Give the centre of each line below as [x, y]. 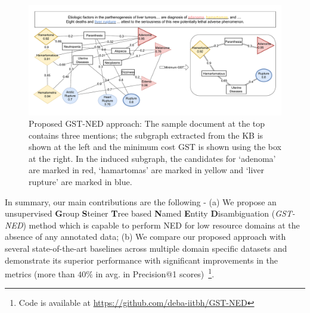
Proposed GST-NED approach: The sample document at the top [147, 123]
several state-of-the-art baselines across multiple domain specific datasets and [146, 248]
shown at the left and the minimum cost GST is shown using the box [155, 147]
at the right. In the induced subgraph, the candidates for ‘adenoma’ [152, 158]
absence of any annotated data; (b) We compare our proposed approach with [145, 237]
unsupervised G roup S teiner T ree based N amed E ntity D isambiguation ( [140, 213]
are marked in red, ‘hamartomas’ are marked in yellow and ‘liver [147, 170]
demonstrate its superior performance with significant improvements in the [141, 260]
